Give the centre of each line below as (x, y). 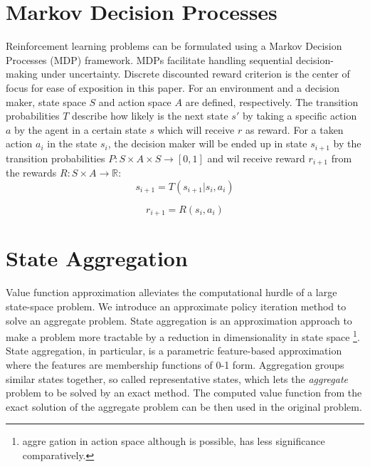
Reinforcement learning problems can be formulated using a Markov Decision (174, 46)
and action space (135, 101)
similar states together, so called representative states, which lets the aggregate (177, 378)
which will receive (196, 129)
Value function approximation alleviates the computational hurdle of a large (171, 292)
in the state (72, 143)
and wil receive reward (256, 158)
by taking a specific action (300, 116)
